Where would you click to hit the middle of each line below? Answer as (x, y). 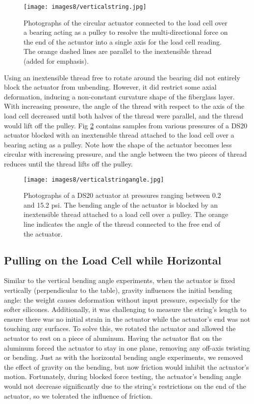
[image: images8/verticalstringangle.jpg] (94, 179)
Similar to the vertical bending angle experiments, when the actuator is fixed (120, 280)
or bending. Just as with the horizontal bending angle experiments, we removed (124, 357)
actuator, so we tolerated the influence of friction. (78, 395)
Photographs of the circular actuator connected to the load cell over (126, 22)
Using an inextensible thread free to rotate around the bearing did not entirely (122, 77)
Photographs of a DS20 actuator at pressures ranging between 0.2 (122, 195)
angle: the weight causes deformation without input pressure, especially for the (122, 299)
